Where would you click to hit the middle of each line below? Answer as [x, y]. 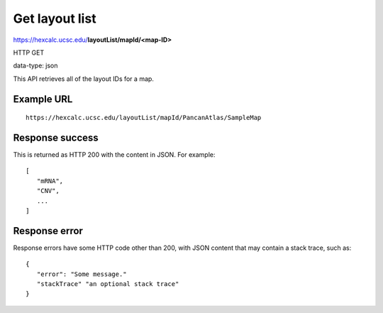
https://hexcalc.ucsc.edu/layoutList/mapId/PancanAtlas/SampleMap [144, 118]
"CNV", [48, 191]
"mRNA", [50, 181]
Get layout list [55, 18]
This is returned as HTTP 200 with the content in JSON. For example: [114, 155]
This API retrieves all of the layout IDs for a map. [83, 79]
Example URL [43, 99]
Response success [56, 137]
